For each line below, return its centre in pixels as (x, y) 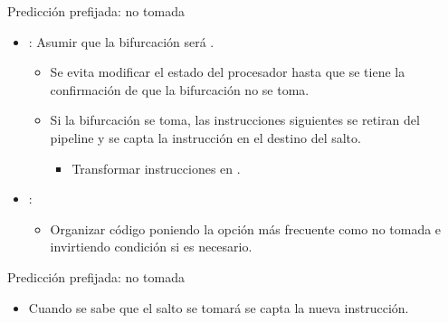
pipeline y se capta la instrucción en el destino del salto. (205, 137)
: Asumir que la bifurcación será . (121, 41)
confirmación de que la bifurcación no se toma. (180, 89)
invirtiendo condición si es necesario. (151, 247)
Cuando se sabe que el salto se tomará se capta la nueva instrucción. (219, 307)
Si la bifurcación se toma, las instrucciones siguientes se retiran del (235, 120)
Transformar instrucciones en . (156, 168)
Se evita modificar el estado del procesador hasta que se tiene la (228, 72)
